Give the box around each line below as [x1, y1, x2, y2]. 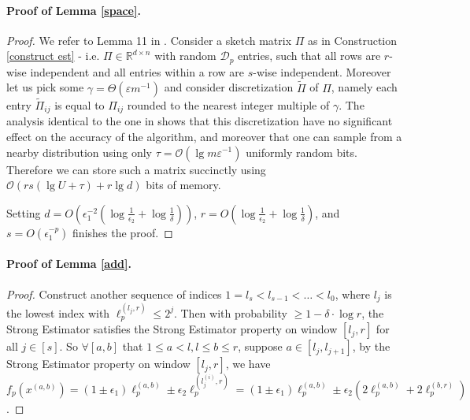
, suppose [238, 338, 283, 355]
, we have [225, 355, 271, 372]
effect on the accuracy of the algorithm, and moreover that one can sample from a [6, 128, 402, 144]
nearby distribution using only [6, 143, 153, 160]
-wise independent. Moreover [253, 63, 391, 80]
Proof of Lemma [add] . [6, 255, 131, 272]
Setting [6, 204, 41, 221]
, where [335, 285, 371, 302]
